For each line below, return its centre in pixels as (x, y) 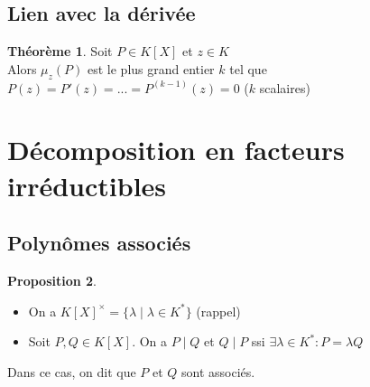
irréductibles (87, 185)
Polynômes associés (99, 243)
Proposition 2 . (52, 280)
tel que (248, 68)
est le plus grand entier (151, 68)
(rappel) (218, 311)
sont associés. (218, 371)
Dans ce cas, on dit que (72, 371)
